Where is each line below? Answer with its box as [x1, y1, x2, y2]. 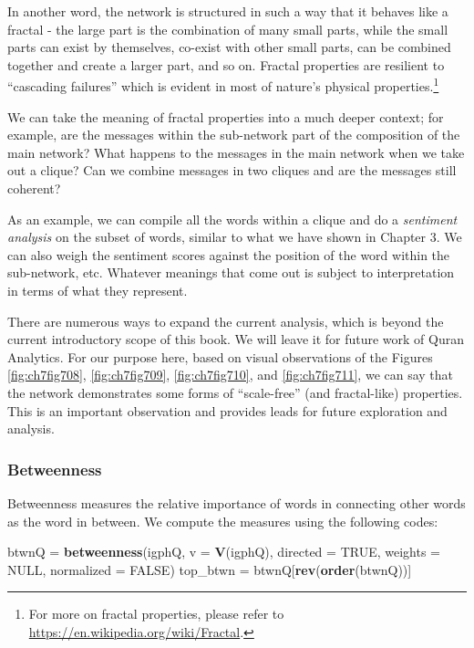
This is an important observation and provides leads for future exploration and [7, 401, 448, 420]
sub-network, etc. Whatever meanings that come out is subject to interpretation [7, 263, 455, 282]
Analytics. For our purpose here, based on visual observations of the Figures [7, 347, 433, 366]
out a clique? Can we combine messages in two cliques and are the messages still [7, 161, 457, 180]
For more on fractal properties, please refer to [28, 604, 284, 623]
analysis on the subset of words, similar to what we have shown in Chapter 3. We [7, 227, 462, 246]
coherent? [7, 179, 61, 197]
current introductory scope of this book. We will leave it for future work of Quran [7, 329, 465, 349]
